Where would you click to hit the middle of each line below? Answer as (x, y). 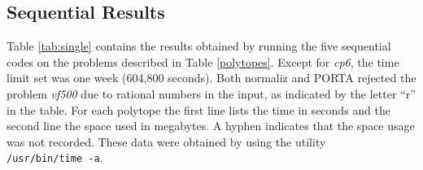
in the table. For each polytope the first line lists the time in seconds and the (198, 109)
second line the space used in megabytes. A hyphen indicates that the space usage (211, 126)
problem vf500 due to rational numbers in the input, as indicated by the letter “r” (211, 93)
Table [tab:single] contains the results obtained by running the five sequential (199, 46)
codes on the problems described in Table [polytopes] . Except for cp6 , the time (203, 61)
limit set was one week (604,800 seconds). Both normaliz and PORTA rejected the (211, 78)
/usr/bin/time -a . (55, 157)
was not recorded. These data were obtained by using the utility (166, 141)
